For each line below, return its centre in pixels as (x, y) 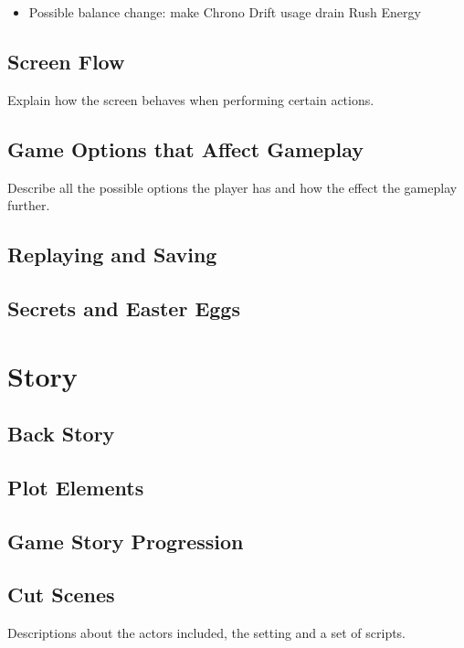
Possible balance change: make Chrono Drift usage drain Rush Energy (225, 12)
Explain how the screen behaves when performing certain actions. (191, 99)
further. (29, 205)
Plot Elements (76, 487)
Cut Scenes (61, 595)
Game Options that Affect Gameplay (186, 149)
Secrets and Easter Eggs (124, 308)
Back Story (61, 434)
